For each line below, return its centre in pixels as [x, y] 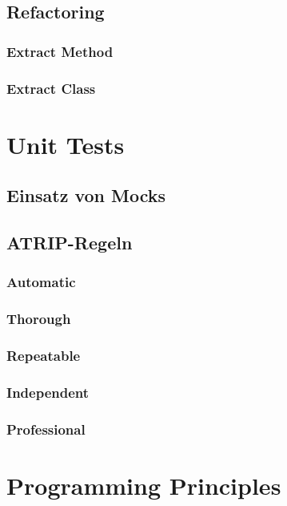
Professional [46, 429]
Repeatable [44, 356]
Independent [48, 392]
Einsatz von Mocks [86, 195]
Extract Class [51, 88]
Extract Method [60, 51]
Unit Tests [66, 144]
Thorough [39, 319]
